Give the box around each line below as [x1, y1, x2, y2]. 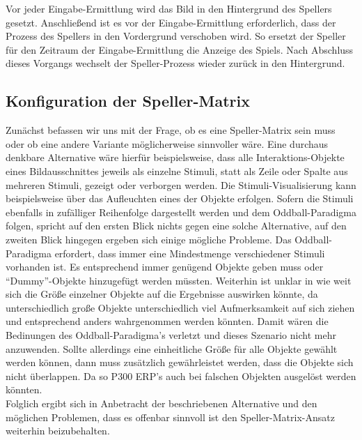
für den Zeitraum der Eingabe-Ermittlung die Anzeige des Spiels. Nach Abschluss [6, 42, 354, 56]
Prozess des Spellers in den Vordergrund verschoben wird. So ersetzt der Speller [6, 29, 346, 43]
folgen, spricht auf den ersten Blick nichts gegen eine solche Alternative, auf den [6, 218, 347, 233]
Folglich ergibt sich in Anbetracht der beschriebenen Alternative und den [6, 396, 317, 411]
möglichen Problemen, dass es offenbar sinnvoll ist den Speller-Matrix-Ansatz [6, 409, 335, 424]
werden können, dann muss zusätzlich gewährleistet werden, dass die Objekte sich [6, 355, 354, 370]
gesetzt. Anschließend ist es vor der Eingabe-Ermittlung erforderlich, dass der [6, 15, 336, 29]
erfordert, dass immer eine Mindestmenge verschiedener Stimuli [54, 245, 325, 260]
